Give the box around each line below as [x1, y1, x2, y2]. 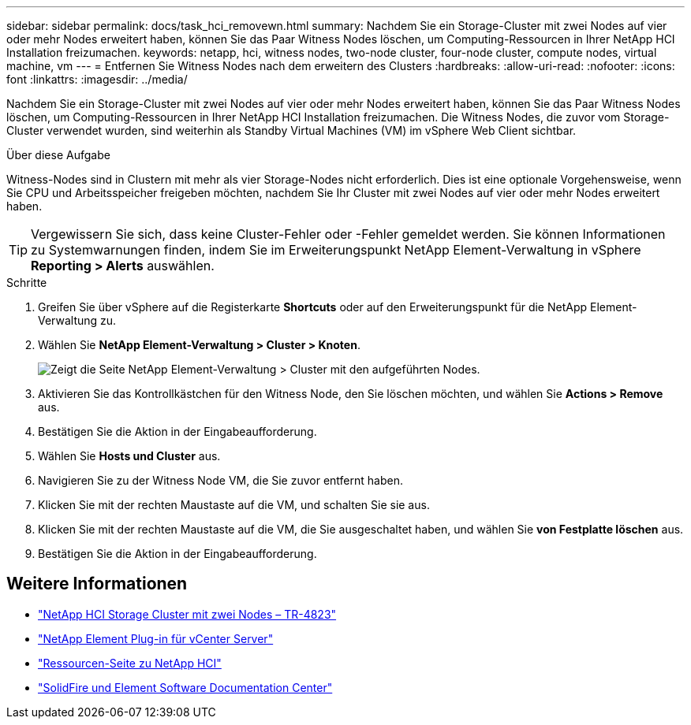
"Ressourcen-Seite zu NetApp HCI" [38, 656, 222, 670]
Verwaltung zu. [38, 314, 117, 327]
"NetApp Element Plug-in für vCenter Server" [38, 631, 274, 645]
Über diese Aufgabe [6, 148, 110, 162]
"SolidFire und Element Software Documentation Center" [38, 680, 333, 694]
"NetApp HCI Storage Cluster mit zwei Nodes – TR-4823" [38, 607, 337, 621]
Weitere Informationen [6, 574, 188, 594]
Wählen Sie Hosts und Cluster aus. [38, 449, 221, 463]
